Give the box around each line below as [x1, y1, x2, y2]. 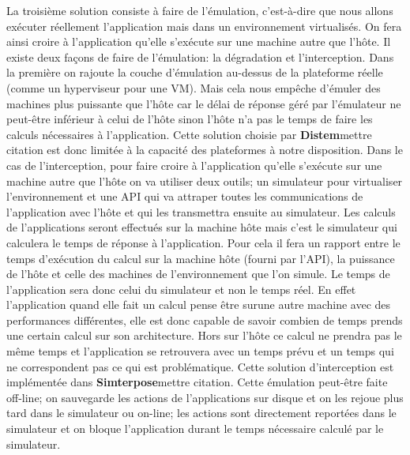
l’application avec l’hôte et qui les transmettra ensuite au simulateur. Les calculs [6, 203, 396, 220]
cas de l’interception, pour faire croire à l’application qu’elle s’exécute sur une [6, 156, 382, 173]
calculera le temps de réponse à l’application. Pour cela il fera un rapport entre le [6, 234, 401, 250]
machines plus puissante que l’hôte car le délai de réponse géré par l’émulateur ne [6, 95, 401, 111]
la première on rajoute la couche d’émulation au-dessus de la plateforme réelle [6, 64, 383, 81]
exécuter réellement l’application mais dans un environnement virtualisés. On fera [6, 17, 402, 34]
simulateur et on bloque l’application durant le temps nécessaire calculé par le [6, 420, 384, 437]
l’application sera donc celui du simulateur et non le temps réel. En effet [6, 280, 356, 297]
